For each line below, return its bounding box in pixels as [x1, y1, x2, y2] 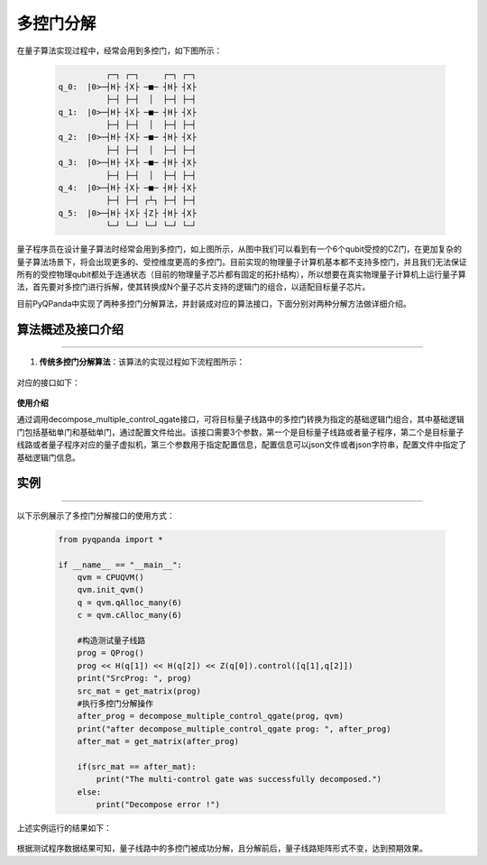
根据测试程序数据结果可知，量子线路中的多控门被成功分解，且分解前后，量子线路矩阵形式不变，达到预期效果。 [16, 843, 427, 854]
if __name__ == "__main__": [58, 559, 182, 570]
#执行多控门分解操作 [77, 698, 153, 708]
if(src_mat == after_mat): [77, 761, 198, 771]
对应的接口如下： [16, 377, 80, 388]
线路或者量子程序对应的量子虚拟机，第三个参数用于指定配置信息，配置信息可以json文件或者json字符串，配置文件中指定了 [16, 439, 466, 450]
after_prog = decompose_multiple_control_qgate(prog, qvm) [77, 711, 345, 722]
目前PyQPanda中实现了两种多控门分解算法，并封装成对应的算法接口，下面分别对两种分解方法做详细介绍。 [16, 298, 412, 308]
